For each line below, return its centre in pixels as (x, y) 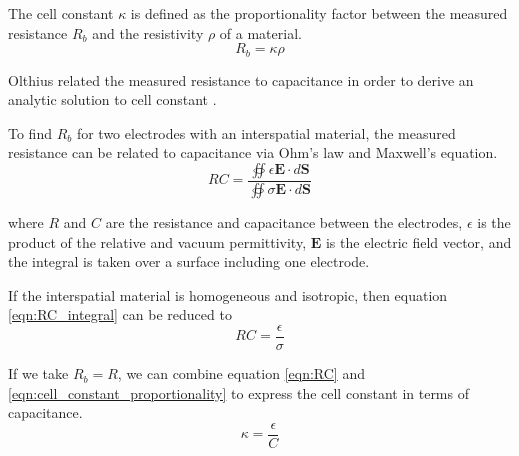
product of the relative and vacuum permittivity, (157, 241)
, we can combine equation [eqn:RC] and (241, 373)
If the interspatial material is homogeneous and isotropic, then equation (228, 294)
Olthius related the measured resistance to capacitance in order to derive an (241, 79)
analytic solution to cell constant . (112, 99)
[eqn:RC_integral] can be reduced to (120, 314)
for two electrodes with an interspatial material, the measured (266, 132)
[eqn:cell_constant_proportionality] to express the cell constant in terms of (238, 392)
